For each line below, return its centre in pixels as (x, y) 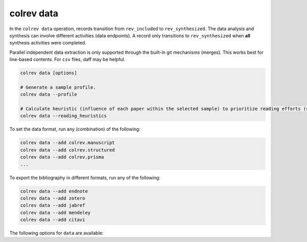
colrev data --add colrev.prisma (62, 157)
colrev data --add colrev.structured (68, 150)
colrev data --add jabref (53, 205)
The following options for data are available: (57, 233)
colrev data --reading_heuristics (63, 116)
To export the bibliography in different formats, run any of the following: (85, 178)
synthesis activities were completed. (48, 43)
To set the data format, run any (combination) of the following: (75, 129)
